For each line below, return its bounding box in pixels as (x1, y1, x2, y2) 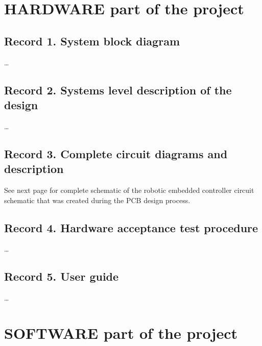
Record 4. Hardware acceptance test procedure (4, 219, 258, 235)
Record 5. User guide (4, 268, 119, 284)
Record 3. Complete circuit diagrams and (4, 145, 228, 161)
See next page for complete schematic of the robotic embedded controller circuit (4, 184, 254, 195)
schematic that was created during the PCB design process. (4, 194, 190, 205)
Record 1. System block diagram (4, 33, 180, 48)
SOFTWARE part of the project (4, 322, 238, 343)
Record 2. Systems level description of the (4, 82, 232, 97)
